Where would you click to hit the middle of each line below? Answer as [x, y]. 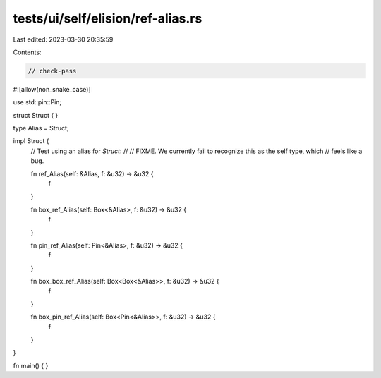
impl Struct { [31, 141]
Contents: [27, 52]
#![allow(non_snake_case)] [52, 89]
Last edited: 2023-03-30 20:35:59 [63, 39]
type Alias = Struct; [41, 128]
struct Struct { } [36, 115]
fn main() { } [31, 365]
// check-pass [52, 71]
